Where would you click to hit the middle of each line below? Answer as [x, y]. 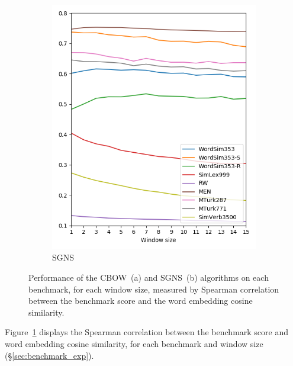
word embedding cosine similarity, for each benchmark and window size [134, 343]
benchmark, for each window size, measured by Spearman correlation [154, 289]
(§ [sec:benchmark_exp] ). [49, 355]
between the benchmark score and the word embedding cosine [141, 301]
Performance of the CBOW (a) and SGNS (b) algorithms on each [149, 277]
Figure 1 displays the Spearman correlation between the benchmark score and [147, 332]
